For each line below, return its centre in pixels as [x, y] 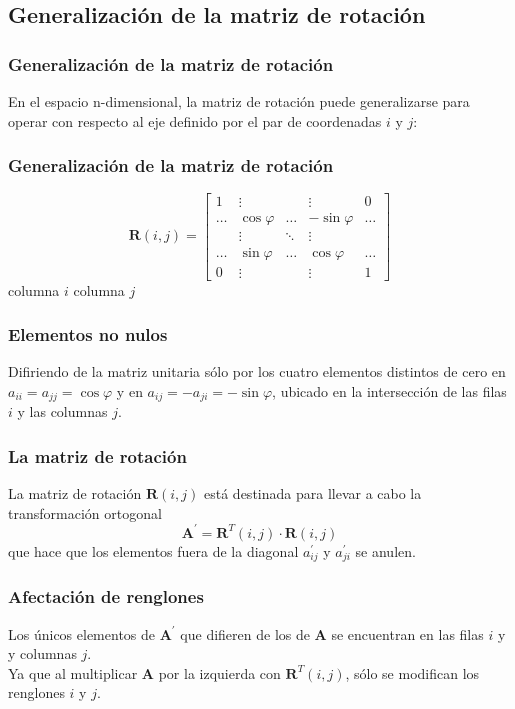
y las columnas [62, 411]
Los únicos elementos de [81, 633]
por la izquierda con [219, 672]
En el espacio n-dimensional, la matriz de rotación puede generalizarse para [239, 101]
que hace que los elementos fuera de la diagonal [153, 550]
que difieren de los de [245, 633]
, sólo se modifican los [412, 672]
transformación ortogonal [85, 512]
